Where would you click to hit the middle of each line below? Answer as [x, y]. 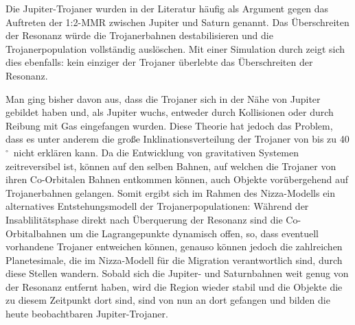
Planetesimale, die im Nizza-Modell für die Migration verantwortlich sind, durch [174, 260]
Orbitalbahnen [36, 233]
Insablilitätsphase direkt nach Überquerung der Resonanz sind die [144, 219]
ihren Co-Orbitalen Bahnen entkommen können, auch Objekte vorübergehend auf [177, 179]
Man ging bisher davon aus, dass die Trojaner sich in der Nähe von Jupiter [163, 98]
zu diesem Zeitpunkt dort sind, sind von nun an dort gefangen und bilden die [168, 300]
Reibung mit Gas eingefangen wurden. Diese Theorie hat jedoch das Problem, [169, 125]
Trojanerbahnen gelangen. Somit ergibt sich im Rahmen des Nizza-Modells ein [171, 192]
